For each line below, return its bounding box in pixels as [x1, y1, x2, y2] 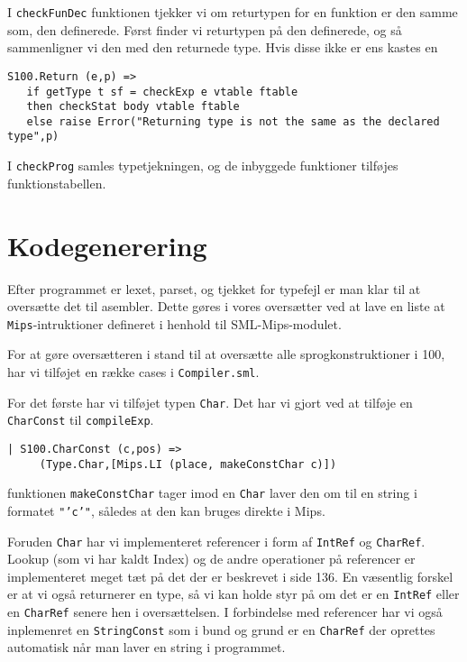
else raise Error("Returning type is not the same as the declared [26, 115, 440, 128]
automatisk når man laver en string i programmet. [7, 638, 286, 657]
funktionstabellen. [7, 173, 106, 192]
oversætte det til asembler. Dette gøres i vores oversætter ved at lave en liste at [7, 297, 445, 316]
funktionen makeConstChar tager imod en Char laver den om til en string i [7, 483, 417, 502]
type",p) [7, 130, 60, 143]
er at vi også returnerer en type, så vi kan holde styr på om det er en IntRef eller [7, 584, 460, 603]
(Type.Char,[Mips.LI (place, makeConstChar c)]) [39, 457, 337, 471]
